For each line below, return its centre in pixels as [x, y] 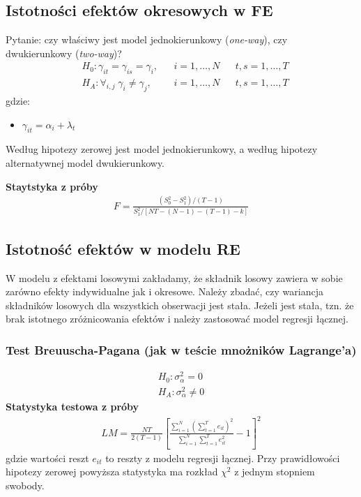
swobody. [25, 485]
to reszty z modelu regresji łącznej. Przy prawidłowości [223, 458]
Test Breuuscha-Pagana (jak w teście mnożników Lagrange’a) [181, 350]
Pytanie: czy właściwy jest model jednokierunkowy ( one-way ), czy [147, 39]
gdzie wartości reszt [47, 458]
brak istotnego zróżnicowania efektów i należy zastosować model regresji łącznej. [177, 319]
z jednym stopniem [275, 472]
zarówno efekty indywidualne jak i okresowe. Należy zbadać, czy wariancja [164, 291]
